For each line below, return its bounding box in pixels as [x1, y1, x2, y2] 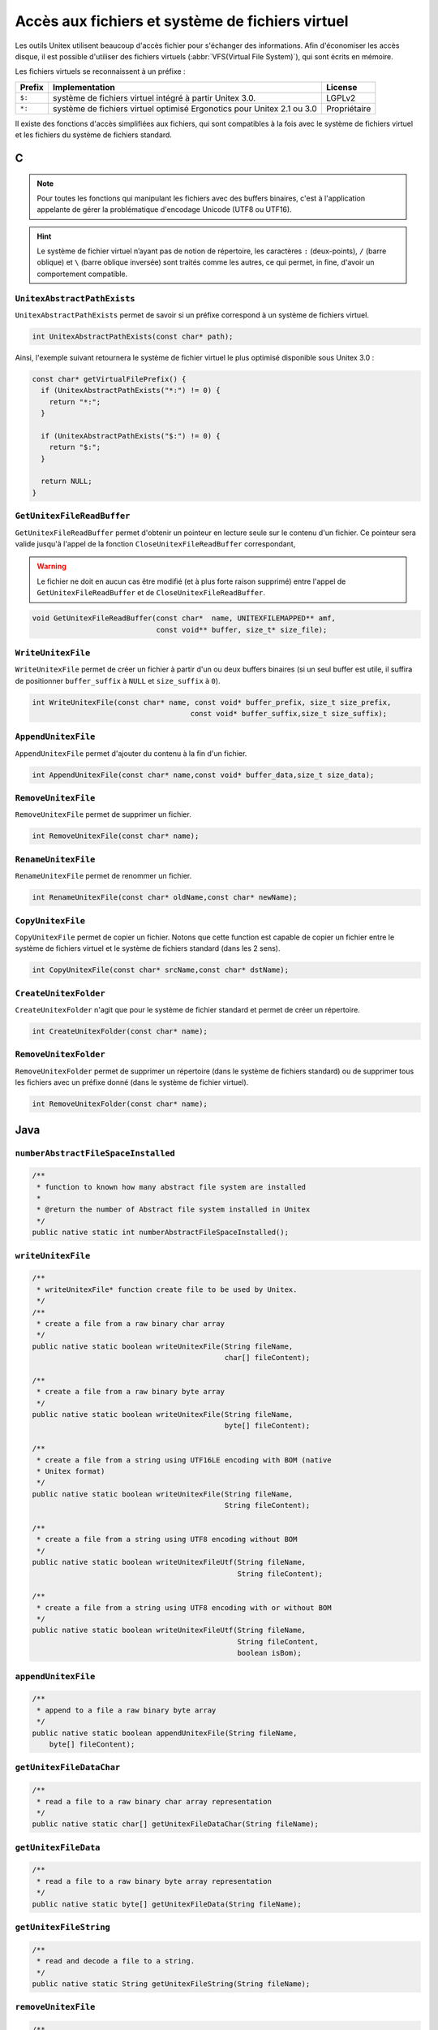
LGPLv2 [325, 92, 356, 103]
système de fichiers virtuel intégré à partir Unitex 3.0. [53, 92, 256, 103]
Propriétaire [325, 102, 371, 114]
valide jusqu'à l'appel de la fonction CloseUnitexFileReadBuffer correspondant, [15, 538, 296, 548]
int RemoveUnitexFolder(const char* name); [32, 1099, 208, 1108]
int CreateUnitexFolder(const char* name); [32, 1027, 208, 1036]
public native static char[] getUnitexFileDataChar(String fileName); [32, 1820, 320, 1829]
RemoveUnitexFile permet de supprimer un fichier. [15, 810, 192, 819]
